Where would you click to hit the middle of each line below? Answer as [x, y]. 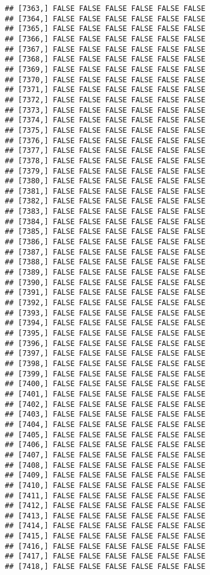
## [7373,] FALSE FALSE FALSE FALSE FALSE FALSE [105, 110]
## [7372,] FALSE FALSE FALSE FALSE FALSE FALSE [105, 100]
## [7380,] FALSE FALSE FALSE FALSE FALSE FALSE [105, 181]
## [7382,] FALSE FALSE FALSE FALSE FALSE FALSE [105, 201]
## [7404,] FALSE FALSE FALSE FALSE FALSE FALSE [105, 424]
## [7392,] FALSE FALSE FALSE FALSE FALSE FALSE [105, 303]
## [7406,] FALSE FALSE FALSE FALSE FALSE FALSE [105, 445]
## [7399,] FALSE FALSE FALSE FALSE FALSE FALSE [105, 374]
